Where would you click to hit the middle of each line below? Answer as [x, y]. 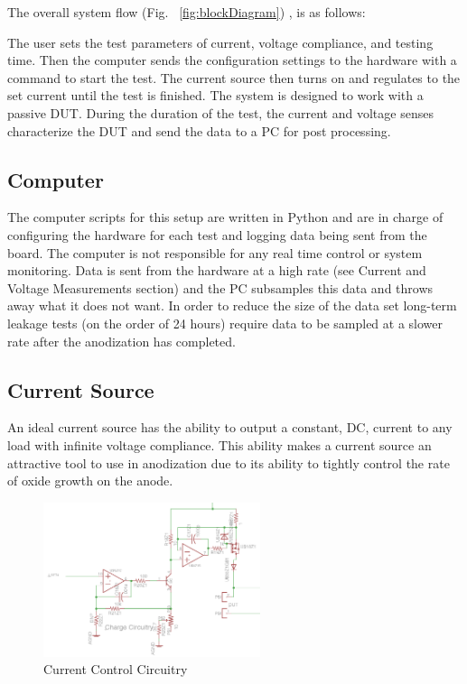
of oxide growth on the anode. [90, 481]
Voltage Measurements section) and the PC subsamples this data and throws [220, 287]
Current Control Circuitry [116, 669]
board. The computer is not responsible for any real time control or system [215, 252]
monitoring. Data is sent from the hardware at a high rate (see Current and [217, 270]
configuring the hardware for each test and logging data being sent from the [217, 234]
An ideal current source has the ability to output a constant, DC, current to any [230, 427]
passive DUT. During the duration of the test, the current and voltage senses [220, 112]
